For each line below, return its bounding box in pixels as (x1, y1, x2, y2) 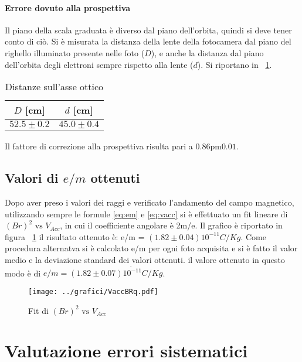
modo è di (5, 267, 41, 279)
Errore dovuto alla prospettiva (5, 1, 131, 13)
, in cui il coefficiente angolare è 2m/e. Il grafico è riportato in (60, 219, 283, 231)
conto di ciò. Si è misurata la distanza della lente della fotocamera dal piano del (5, 35, 291, 47)
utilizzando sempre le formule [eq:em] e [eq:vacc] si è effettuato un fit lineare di (5, 207, 288, 220)
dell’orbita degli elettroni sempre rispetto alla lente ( (5, 58, 194, 70)
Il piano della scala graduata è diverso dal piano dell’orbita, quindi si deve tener (5, 23, 292, 36)
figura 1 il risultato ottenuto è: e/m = (5, 230, 145, 243)
